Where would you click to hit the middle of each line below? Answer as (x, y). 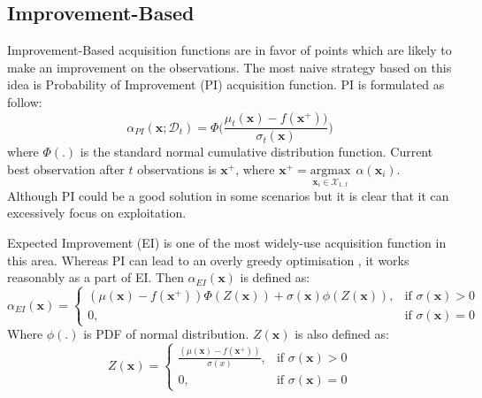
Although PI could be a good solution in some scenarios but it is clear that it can (228, 195)
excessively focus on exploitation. (97, 213)
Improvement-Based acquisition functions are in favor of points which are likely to (230, 50)
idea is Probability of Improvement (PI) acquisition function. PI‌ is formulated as (226, 84)
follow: (25, 101)
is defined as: (275, 277)
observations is (177, 169)
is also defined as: (342, 334)
